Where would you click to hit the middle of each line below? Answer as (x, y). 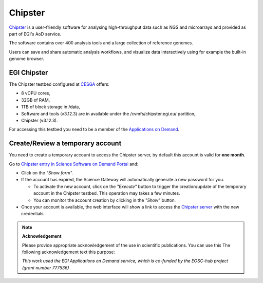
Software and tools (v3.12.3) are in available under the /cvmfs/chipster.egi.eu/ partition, (108, 113)
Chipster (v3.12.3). (39, 120)
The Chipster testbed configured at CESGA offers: (59, 84)
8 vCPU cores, (36, 93)
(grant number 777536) (46, 267)
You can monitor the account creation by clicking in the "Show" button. (105, 200)
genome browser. (27, 59)
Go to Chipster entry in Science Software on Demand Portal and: (74, 164)
